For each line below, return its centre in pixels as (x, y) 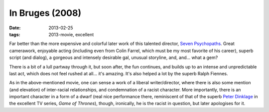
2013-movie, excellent (71, 34)
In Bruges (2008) (45, 13)
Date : (15, 28)
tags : (15, 34)
